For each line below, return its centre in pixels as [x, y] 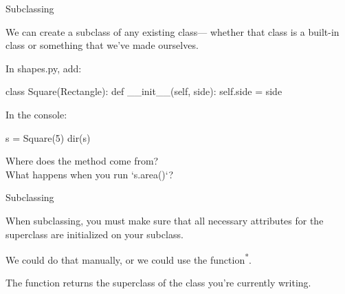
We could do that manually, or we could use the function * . [129, 259]
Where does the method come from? [82, 161]
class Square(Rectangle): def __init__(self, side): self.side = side [144, 91]
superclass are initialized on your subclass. [94, 234]
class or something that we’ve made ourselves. [102, 45]
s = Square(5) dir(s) [48, 137]
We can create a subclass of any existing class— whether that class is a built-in [172, 31]
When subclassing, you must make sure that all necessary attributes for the [165, 220]
